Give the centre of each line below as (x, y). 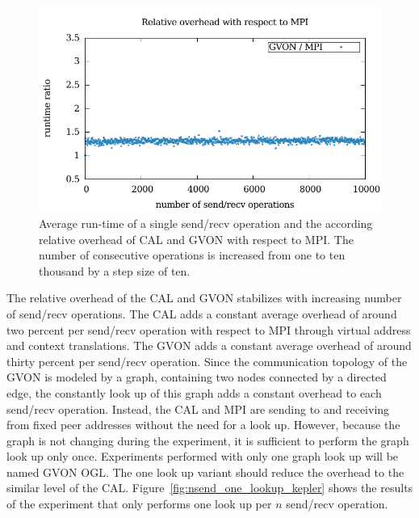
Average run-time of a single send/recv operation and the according (206, 223)
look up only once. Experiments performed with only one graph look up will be (203, 456)
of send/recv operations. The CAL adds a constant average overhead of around (202, 313)
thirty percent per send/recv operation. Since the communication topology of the (207, 361)
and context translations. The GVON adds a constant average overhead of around (209, 345)
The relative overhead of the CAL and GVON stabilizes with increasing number (204, 298)
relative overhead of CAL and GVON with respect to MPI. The (196, 239)
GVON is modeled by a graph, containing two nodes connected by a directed (197, 377)
